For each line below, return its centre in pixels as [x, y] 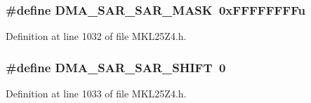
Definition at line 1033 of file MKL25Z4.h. [96, 94]
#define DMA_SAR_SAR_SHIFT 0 [116, 67]
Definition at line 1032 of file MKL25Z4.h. [96, 36]
